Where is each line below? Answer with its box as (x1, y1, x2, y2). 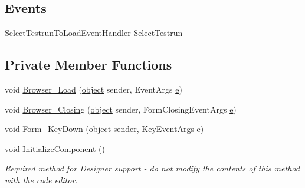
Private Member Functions (5, 55, 172, 74)
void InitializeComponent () (5, 142, 105, 154)
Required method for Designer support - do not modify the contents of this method (5, 162, 300, 174)
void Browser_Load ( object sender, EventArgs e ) (5, 83, 182, 95)
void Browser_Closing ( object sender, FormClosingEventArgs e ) (5, 103, 237, 115)
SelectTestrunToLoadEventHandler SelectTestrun (5, 27, 183, 39)
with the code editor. (5, 173, 78, 186)
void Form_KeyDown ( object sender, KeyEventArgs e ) (5, 123, 204, 135)
